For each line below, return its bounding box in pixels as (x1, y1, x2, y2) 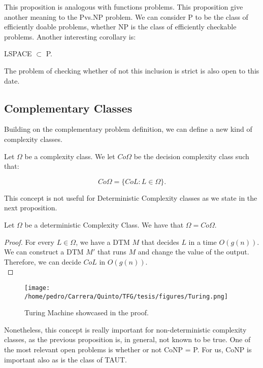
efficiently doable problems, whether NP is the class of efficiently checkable (4, 21, 237, 32)
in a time (188, 236, 217, 247)
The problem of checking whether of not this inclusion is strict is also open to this (4, 65, 259, 76)
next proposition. (4, 202, 57, 213)
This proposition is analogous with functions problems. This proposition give (4, 2, 243, 12)
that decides (141, 236, 179, 247)
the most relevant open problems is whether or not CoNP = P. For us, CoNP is (4, 344, 252, 354)
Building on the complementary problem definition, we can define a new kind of (4, 124, 252, 134)
